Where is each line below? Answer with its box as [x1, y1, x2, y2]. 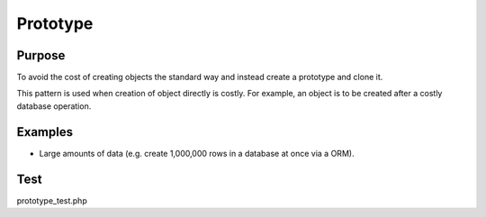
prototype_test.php [16, 194, 87, 206]
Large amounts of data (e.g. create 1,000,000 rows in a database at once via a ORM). [39, 148, 355, 158]
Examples [16, 124, 74, 140]
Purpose [16, 48, 66, 63]
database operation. [16, 100, 92, 112]
